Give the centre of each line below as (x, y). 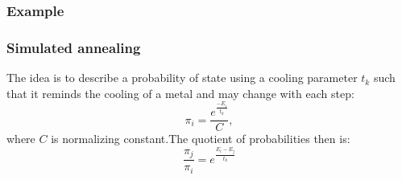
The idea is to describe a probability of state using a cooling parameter (182, 78)
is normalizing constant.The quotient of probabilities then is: (201, 139)
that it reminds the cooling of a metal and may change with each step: (180, 93)
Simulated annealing (74, 47)
